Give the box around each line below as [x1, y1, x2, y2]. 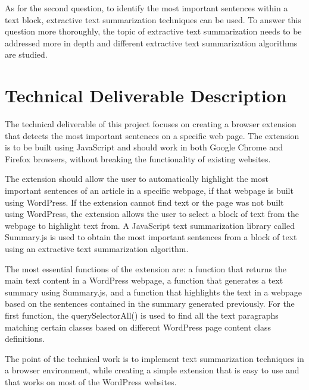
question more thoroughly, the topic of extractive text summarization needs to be [5, 25, 302, 37]
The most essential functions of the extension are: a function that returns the [5, 262, 287, 275]
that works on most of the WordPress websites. [5, 375, 177, 388]
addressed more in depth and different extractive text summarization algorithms [5, 36, 298, 49]
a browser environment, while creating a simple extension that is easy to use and [5, 364, 299, 376]
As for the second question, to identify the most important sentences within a [5, 2, 288, 14]
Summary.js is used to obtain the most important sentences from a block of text [5, 231, 297, 243]
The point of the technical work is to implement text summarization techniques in [5, 352, 304, 364]
